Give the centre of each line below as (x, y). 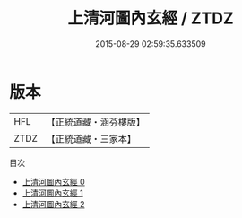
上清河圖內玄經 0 (53, 181)
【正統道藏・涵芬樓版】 (96, 122)
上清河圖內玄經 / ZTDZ (151, 18)
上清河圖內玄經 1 (52, 193)
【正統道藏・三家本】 (91, 138)
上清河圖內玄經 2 (53, 204)
